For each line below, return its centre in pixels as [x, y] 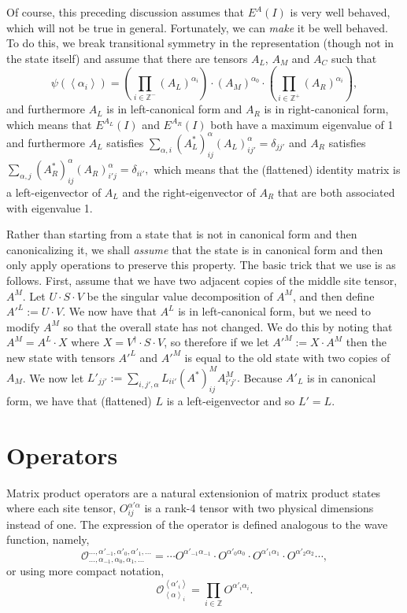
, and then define [333, 295]
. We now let [53, 377]
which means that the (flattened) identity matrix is [277, 169]
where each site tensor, [61, 508]
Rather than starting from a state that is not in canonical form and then [182, 234]
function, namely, [48, 539]
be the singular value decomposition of [180, 295]
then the [366, 342]
